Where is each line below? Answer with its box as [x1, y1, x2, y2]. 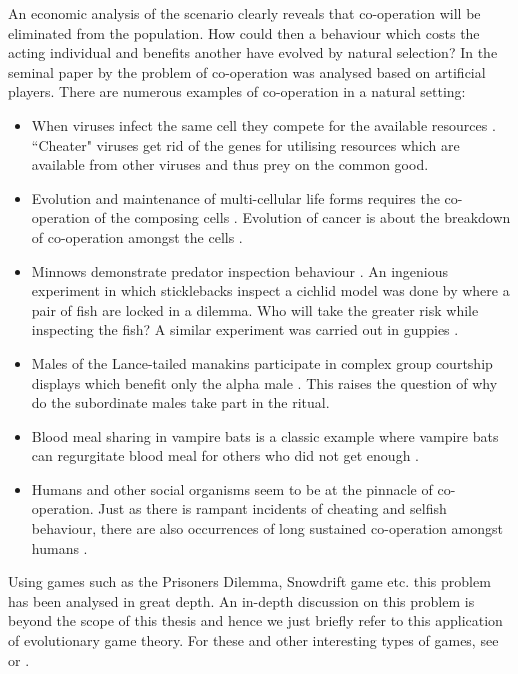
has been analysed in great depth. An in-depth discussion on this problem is [8, 590, 475, 611]
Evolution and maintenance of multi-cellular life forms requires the [31, 187, 440, 208]
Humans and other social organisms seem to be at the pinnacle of [31, 478, 433, 499]
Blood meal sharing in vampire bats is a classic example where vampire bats [31, 425, 499, 446]
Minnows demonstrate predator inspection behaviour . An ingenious [31, 260, 449, 281]
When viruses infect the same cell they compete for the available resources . [31, 114, 496, 135]
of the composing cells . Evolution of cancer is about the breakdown [94, 207, 511, 228]
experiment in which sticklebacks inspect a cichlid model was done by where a [31, 280, 510, 301]
